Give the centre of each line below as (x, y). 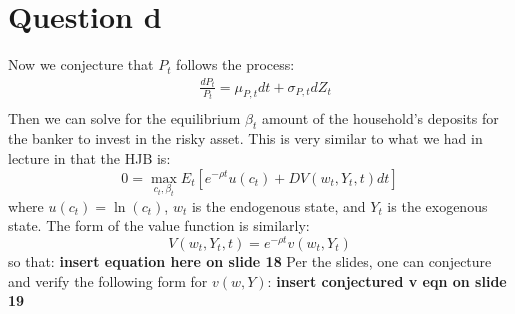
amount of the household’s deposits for (380, 117)
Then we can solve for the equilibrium (124, 117)
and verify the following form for (108, 280)
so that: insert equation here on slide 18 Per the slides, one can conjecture (250, 260)
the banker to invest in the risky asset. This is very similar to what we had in (245, 138)
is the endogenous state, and (278, 205)
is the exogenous (437, 205)
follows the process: (235, 64)
